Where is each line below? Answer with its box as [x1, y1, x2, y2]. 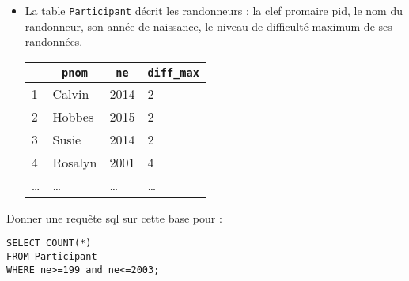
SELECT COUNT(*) [6, 238, 92, 249]
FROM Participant [6, 251, 97, 263]
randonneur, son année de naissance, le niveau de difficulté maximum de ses [25, 17, 392, 34]
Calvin [52, 84, 89, 103]
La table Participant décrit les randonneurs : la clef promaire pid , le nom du [25, 2, 403, 18]
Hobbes [52, 107, 94, 126]
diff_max [147, 66, 199, 79]
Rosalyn [52, 152, 97, 171]
